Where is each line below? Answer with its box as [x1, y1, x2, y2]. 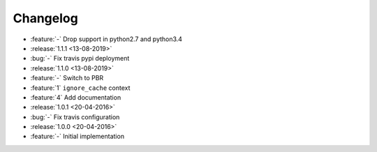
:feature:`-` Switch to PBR [30, 74, 104, 82]
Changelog [13, 10, 78, 26]
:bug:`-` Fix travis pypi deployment [30, 54, 130, 63]
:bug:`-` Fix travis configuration [30, 112, 120, 121]
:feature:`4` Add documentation [30, 93, 121, 101]
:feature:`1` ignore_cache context [30, 84, 131, 92]
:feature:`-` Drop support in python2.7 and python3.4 [30, 35, 183, 43]
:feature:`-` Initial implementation [30, 132, 125, 141]
